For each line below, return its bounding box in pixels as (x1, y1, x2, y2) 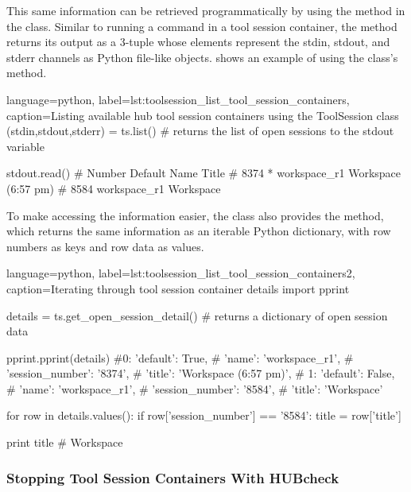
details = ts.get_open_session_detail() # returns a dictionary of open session (6, 307, 388, 323)
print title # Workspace (6, 434, 123, 451)
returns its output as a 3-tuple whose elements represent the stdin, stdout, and (6, 33, 390, 50)
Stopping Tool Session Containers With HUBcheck (6, 467, 339, 487)
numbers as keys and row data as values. (6, 238, 204, 254)
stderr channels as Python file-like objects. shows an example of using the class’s (6, 48, 398, 65)
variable (6, 138, 45, 154)
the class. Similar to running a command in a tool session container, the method (6, 17, 397, 34)
